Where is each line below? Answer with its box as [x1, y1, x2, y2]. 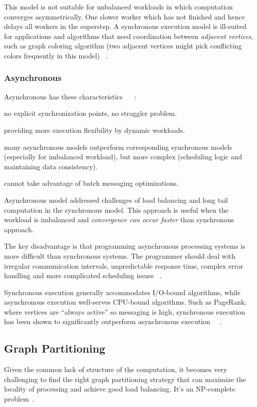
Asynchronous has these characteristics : [4, 91, 137, 101]
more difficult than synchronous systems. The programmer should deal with [4, 250, 236, 261]
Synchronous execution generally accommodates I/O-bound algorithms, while [4, 287, 241, 297]
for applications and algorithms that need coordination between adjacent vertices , [4, 30, 254, 41]
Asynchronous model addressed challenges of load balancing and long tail [4, 194, 228, 205]
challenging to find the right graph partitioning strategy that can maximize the [4, 374, 246, 384]
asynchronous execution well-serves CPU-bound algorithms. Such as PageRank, [4, 297, 247, 307]
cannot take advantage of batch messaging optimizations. [4, 178, 179, 188]
